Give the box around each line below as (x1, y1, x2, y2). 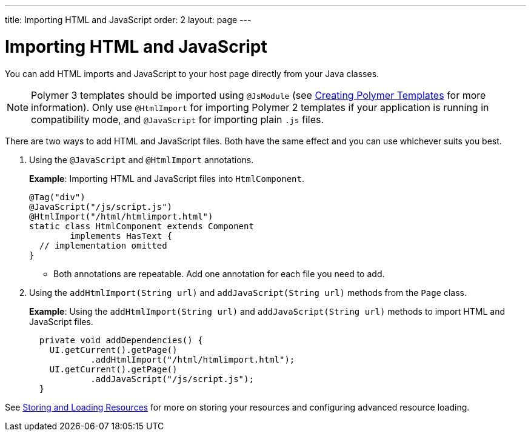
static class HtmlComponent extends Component (29, 221, 254, 231)
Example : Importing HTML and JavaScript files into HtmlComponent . (29, 173, 304, 184)
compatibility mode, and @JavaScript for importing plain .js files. (31, 113, 324, 126)
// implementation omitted (39, 240, 167, 250)
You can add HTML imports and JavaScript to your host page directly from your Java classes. (5, 68, 379, 79)
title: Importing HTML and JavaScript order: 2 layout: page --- (5, 15, 252, 25)
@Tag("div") (29, 192, 85, 202)
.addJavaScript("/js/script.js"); (90, 374, 254, 384)
